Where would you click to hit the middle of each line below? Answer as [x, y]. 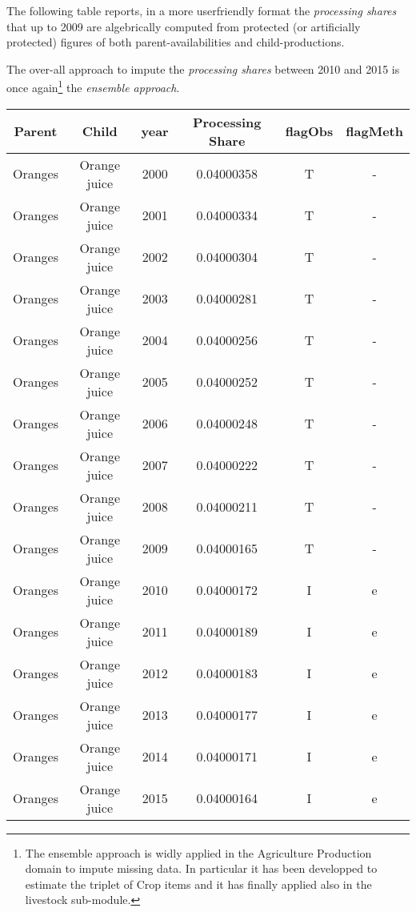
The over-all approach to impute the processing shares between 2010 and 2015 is [203, 68]
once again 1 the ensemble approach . [93, 86]
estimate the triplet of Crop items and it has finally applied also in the [198, 884]
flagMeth [374, 131]
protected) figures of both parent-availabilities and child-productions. [176, 42]
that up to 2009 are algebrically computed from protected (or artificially [184, 26]
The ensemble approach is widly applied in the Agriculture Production [198, 852]
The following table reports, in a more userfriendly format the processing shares [202, 10]
